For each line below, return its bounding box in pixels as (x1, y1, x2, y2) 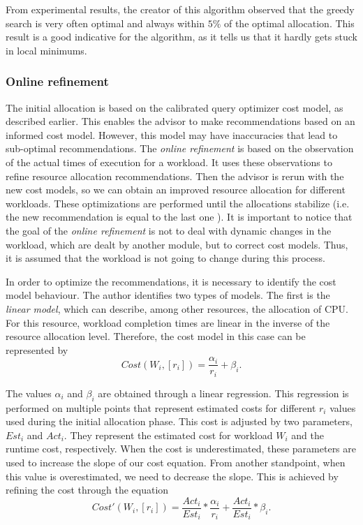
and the (291, 427, 324, 442)
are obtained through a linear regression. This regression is (98, 385, 349, 400)
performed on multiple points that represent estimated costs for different (6, 400, 316, 415)
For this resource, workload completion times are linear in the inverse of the (6, 315, 330, 330)
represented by (6, 342, 68, 357)
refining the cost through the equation (6, 482, 169, 497)
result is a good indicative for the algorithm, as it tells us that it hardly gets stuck (6, 29, 357, 44)
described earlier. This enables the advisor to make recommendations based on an (6, 114, 355, 128)
